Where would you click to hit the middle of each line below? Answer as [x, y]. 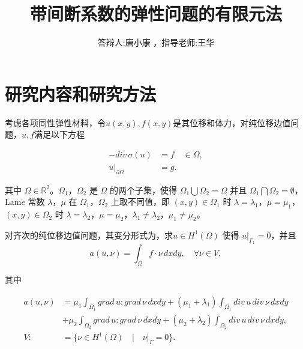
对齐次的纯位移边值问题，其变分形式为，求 [89, 235]
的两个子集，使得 [144, 190]
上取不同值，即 [140, 202]
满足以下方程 [60, 134]
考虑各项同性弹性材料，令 [55, 122]
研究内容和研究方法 [81, 93]
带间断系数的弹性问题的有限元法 [156, 14]
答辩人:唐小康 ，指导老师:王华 [156, 42]
